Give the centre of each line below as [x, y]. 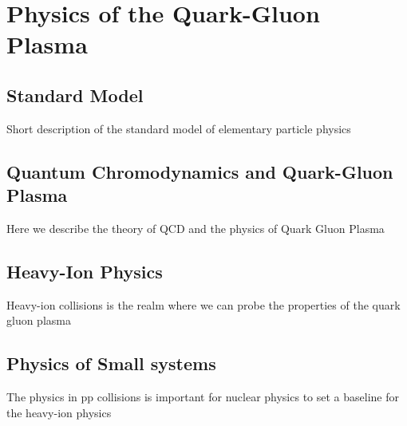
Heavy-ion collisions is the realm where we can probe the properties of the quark [203, 304]
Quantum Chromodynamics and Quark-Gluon [200, 171]
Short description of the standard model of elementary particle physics [179, 128]
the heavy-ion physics [59, 412]
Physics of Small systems [111, 363]
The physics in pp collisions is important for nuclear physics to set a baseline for [203, 397]
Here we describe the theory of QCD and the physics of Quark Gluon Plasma [196, 228]
